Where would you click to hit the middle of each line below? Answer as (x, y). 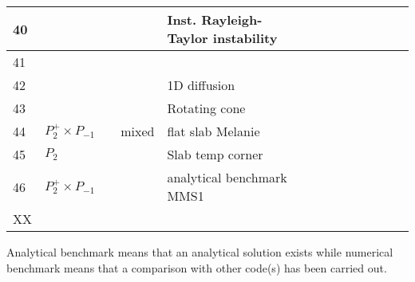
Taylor (188, 38)
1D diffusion (201, 85)
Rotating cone (206, 108)
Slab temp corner (215, 154)
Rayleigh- (232, 20)
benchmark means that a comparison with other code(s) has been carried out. (197, 267)
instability (245, 38)
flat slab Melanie (213, 131)
